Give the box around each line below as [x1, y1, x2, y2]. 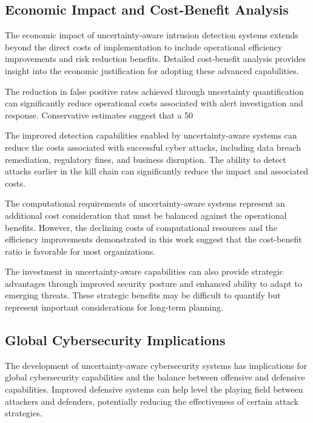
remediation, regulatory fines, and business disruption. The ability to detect [5, 153, 286, 165]
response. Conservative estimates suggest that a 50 [5, 108, 194, 121]
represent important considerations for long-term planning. [5, 301, 223, 314]
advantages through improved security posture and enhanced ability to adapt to [5, 277, 302, 289]
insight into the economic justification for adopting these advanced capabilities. [5, 64, 299, 77]
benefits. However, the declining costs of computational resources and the [5, 221, 277, 233]
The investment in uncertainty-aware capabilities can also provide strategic [5, 265, 283, 278]
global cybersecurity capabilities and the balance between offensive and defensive [5, 371, 305, 383]
